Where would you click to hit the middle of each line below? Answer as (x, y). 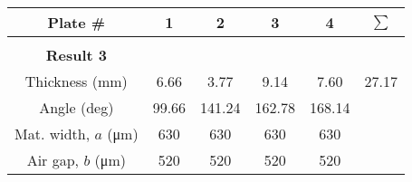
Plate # (77, 22)
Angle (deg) (77, 107)
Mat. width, (53, 134)
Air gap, (53, 160)
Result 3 (76, 55)
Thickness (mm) (76, 81)
